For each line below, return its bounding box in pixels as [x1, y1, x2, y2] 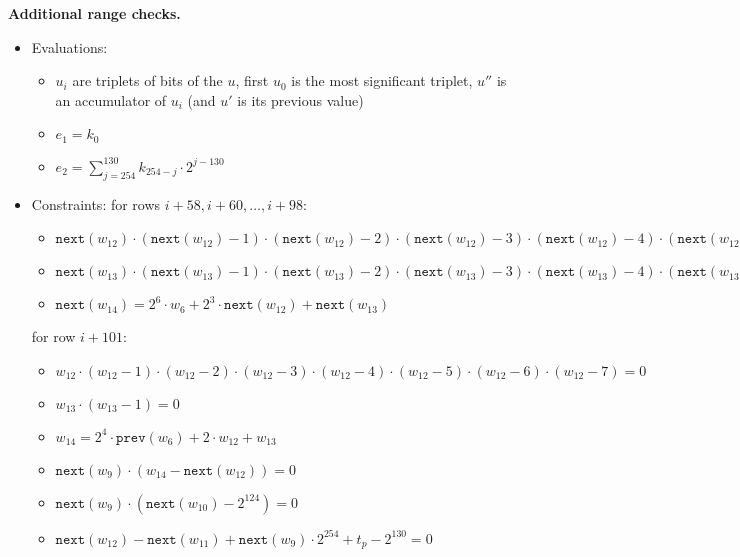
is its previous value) [237, 89, 364, 110]
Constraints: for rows [31, 193, 161, 214]
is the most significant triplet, [291, 70, 473, 91]
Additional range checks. [8, 3, 181, 23]
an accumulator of [55, 89, 167, 110]
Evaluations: [31, 36, 108, 57]
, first [235, 70, 269, 91]
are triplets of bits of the [72, 70, 223, 91]
